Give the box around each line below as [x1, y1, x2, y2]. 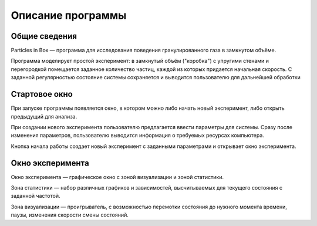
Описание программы [11, 9, 127, 22]
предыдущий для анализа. [11, 113, 77, 120]
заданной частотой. [11, 193, 60, 200]
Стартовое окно [11, 89, 73, 99]
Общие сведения [11, 31, 77, 41]
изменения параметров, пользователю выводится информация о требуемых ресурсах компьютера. [11, 132, 264, 139]
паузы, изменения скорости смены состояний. [11, 211, 129, 218]
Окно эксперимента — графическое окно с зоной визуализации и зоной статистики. [11, 173, 224, 180]
